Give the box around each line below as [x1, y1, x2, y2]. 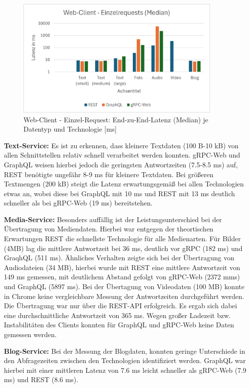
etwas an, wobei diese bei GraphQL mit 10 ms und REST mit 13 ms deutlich [4, 188, 235, 198]
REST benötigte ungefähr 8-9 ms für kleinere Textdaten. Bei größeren [4, 169, 214, 179]
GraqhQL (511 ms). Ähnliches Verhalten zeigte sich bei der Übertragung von [4, 252, 234, 263]
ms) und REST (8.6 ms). [4, 374, 79, 385]
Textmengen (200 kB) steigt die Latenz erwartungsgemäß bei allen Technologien [4, 179, 244, 189]
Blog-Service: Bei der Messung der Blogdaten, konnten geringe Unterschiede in [4, 345, 246, 356]
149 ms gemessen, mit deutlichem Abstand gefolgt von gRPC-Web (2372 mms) [4, 272, 240, 282]
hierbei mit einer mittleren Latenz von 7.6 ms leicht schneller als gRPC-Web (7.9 [4, 365, 247, 375]
